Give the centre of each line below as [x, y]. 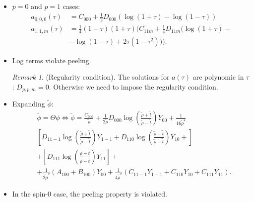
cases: [71, 6]
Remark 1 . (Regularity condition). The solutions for [91, 77]
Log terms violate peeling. [52, 60]
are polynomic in [218, 77]
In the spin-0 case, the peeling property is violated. [90, 193]
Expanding [29, 104]
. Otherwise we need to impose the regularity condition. [133, 86]
